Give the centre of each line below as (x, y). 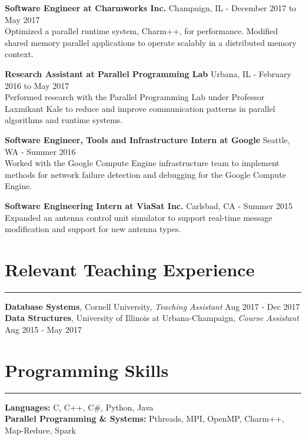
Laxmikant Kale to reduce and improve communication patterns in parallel (140, 108)
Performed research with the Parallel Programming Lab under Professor (135, 97)
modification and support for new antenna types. (93, 229)
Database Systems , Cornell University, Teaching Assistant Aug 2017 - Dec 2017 (152, 306)
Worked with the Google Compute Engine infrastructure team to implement (142, 163)
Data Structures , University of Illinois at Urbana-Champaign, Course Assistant (152, 318)
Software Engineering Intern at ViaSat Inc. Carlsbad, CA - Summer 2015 (149, 205)
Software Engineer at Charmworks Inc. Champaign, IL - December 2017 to (151, 8)
